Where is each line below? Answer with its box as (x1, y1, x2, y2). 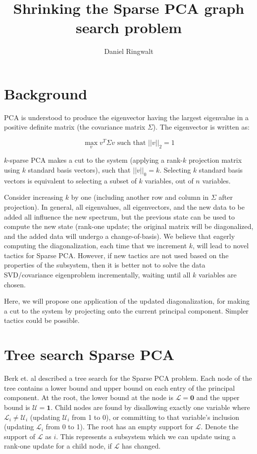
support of (4, 431, 36, 441)
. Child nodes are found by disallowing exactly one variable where (51, 402, 250, 412)
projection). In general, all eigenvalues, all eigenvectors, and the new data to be (4, 201, 245, 212)
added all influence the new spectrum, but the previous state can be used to (4, 211, 235, 222)
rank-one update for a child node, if (4, 441, 112, 451)
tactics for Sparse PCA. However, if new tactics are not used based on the (4, 250, 229, 260)
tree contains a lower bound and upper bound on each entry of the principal (4, 382, 235, 393)
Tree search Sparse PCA (4, 344, 175, 364)
